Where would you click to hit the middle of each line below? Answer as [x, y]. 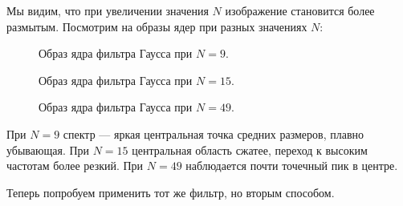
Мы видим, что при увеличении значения [108, 10]
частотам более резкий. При [75, 166]
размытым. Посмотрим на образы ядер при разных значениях [157, 26]
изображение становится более [300, 10]
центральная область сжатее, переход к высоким [250, 149]
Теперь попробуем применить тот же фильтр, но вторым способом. [171, 192]
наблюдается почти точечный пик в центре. [292, 166]
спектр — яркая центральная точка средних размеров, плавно [214, 133]
